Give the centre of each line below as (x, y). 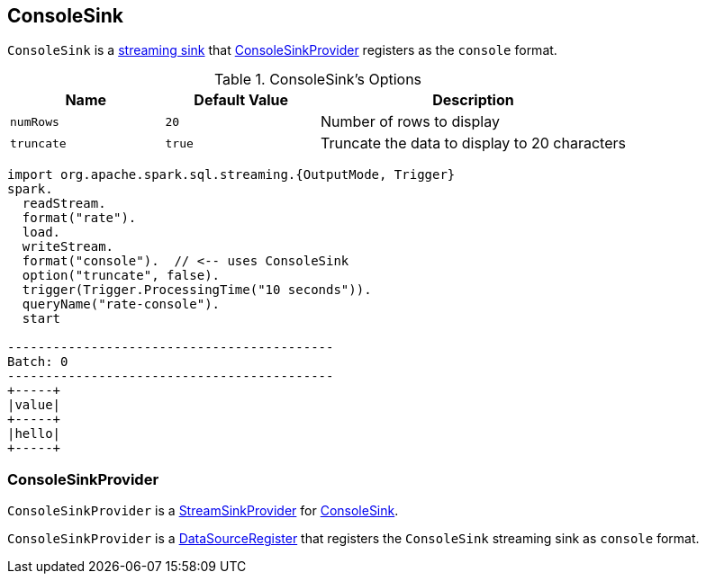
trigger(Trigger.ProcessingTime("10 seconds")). (197, 290)
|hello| (34, 434)
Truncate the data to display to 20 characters (473, 143)
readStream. (64, 204)
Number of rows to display (410, 122)
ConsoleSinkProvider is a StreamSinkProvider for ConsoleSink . (203, 511)
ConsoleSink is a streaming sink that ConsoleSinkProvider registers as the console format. (282, 50)
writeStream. (68, 247)
